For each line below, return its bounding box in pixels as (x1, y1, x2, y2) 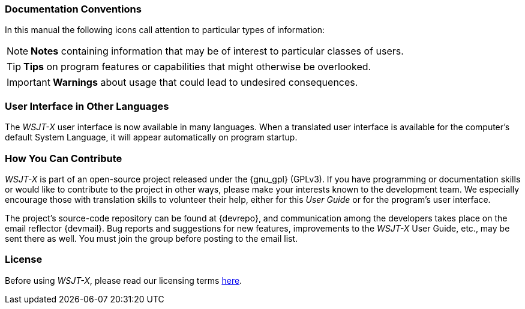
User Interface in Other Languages (5, 100, 169, 112)
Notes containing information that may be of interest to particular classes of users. (31, 45, 404, 58)
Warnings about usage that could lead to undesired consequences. (52, 76, 358, 89)
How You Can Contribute (5, 152, 122, 164)
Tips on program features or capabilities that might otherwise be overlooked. (23, 61, 371, 73)
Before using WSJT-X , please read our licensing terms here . (5, 275, 242, 286)
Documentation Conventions (5, 3, 142, 15)
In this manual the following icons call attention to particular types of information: (5, 25, 325, 35)
